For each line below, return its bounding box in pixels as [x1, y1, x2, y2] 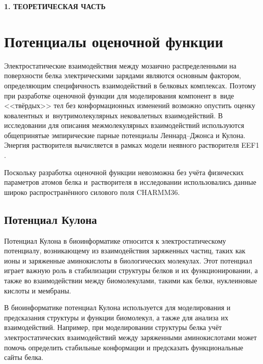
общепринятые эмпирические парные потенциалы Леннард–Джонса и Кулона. [4, 129, 246, 140]
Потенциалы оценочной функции [4, 30, 223, 51]
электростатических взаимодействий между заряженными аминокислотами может [4, 332, 257, 342]
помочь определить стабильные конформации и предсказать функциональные [4, 342, 244, 352]
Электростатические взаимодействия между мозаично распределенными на [4, 60, 237, 71]
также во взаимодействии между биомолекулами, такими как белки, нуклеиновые [4, 275, 257, 286]
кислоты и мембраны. [4, 285, 71, 295]
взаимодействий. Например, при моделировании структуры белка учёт [4, 322, 222, 333]
